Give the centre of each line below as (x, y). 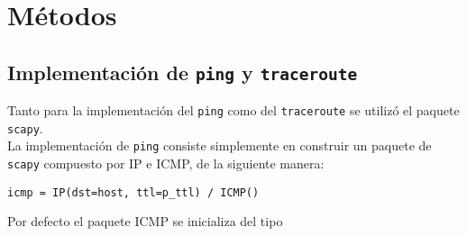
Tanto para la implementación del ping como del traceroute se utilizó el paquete (233, 110)
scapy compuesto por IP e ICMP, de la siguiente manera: (166, 163)
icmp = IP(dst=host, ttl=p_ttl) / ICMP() (133, 192)
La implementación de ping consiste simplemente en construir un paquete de (220, 145)
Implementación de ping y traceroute (183, 72)
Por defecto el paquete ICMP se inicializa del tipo (145, 221)
